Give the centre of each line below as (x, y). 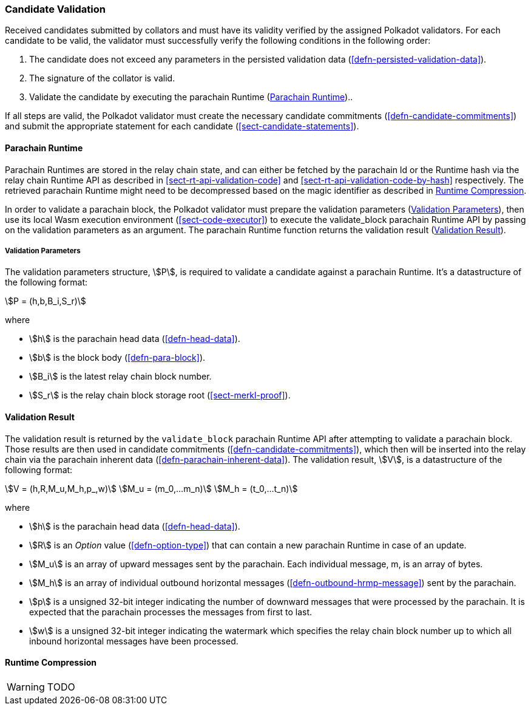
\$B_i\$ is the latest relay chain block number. (120, 377)
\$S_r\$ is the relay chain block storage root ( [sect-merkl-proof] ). (160, 395)
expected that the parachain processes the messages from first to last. (171, 612)
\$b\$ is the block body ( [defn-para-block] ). (117, 358)
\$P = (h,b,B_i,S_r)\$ (46, 301)
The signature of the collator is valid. (102, 78)
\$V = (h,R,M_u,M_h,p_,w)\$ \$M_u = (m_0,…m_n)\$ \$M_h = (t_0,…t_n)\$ (151, 488)
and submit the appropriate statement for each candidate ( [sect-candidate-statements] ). (182, 126)
